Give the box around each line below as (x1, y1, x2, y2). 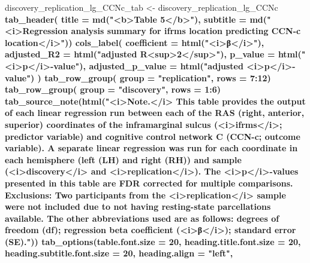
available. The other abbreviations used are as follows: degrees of (5, 212, 279, 224)
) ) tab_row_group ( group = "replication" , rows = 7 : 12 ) (30, 71, 271, 84)
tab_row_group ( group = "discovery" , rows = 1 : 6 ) (5, 83, 221, 96)
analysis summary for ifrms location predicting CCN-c (71, 25, 301, 37)
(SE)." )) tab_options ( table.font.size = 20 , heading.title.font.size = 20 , (5, 235, 301, 247)
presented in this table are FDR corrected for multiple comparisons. (5, 176, 293, 189)
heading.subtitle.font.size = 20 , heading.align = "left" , (5, 247, 233, 259)
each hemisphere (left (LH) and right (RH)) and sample (5, 153, 242, 166)
